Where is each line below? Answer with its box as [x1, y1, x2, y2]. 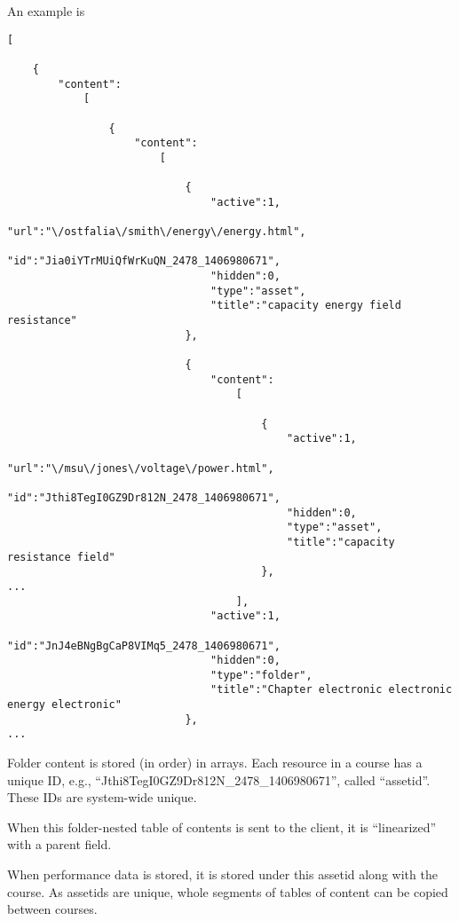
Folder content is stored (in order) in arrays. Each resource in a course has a [7, 753, 423, 772]
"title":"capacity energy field [210, 299, 401, 312]
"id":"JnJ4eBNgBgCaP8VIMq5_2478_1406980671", [7, 639, 281, 652]
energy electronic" [7, 698, 122, 712]
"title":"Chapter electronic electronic [210, 683, 453, 697]
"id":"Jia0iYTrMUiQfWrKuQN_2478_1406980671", [7, 255, 281, 268]
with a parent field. [7, 835, 112, 854]
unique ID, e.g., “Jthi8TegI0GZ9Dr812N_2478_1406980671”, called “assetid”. [7, 770, 431, 789]
